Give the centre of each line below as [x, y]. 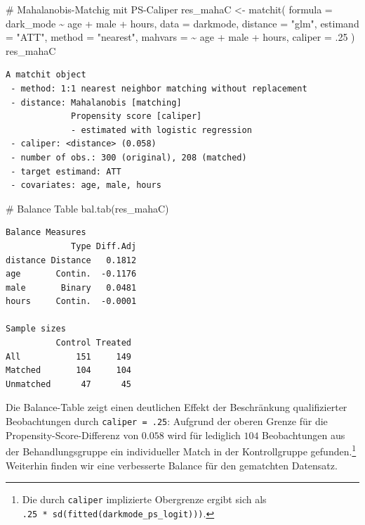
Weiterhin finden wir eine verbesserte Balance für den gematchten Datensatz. [172, 465]
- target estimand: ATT [66, 171]
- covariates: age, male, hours [86, 185]
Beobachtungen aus [304, 435]
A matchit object [46, 75]
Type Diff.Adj [104, 246]
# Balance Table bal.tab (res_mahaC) [87, 208]
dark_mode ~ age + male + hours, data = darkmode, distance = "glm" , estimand [182, 23]
